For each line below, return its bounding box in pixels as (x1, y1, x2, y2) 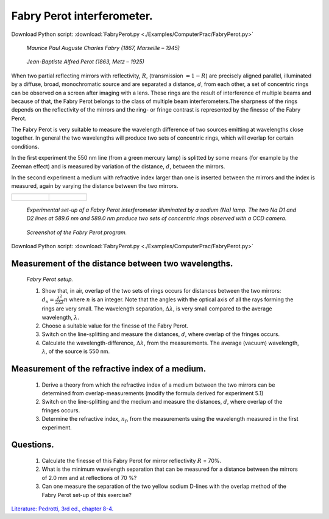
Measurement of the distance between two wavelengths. (11, 258, 233, 268)
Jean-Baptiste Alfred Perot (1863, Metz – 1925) (26, 58, 144, 65)
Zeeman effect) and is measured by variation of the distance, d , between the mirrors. (11, 162, 225, 170)
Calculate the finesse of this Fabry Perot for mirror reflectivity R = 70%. (41, 457, 222, 465)
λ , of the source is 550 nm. (41, 348, 110, 355)
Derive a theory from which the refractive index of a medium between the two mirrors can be (41, 381, 275, 388)
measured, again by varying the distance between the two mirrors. (11, 182, 179, 190)
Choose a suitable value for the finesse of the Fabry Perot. (41, 322, 189, 329)
